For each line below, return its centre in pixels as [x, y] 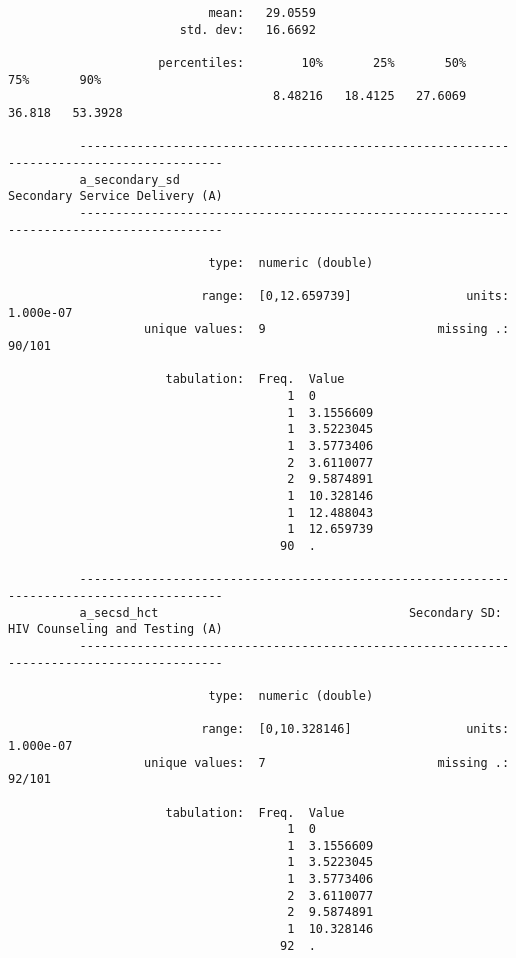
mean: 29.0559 [262, 13]
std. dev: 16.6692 [247, 29]
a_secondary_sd [129, 179]
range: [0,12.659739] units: [355, 296]
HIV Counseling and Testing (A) [115, 629]
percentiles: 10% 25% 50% [312, 62]
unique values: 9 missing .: [327, 329]
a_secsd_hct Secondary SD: [290, 612]
